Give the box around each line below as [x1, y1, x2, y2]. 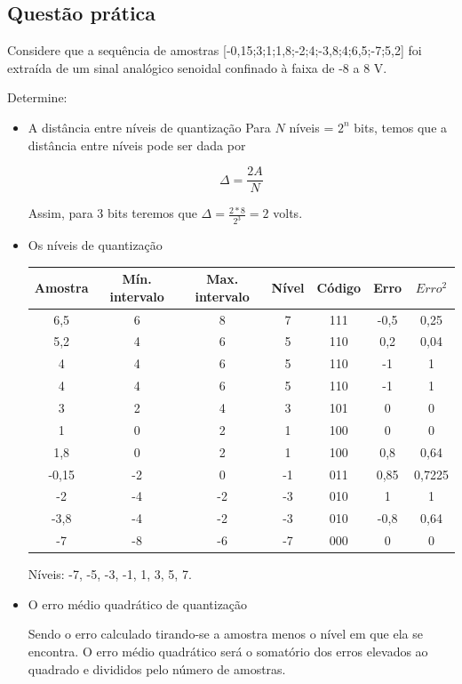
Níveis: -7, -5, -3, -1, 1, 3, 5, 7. [28, 565, 192, 583]
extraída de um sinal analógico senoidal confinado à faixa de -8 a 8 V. [7, 58, 387, 76]
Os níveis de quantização [28, 236, 163, 254]
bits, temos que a [354, 117, 448, 136]
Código [316, 278, 362, 296]
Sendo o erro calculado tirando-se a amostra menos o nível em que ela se [28, 624, 423, 643]
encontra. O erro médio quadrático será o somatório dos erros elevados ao [28, 641, 428, 660]
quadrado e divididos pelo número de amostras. [28, 659, 286, 678]
